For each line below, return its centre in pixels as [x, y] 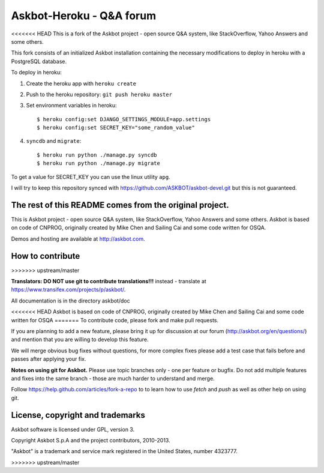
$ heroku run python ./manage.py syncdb [97, 155]
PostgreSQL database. [39, 61]
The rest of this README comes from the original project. [120, 205]
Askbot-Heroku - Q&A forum [83, 16]
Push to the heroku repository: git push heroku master [99, 94]
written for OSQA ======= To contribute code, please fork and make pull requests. [115, 320]
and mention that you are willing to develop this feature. [80, 340]
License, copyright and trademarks [78, 415]
